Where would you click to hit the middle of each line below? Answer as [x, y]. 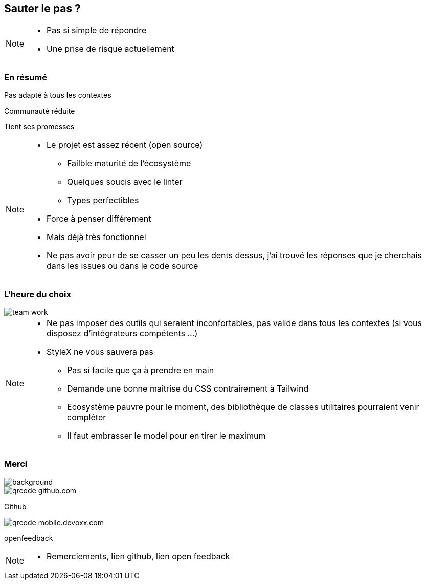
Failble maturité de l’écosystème [129, 164]
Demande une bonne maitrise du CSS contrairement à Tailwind [188, 388]
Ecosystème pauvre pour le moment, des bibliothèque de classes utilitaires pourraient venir [243, 407]
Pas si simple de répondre [97, 30]
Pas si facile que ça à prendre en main [141, 370]
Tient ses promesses [39, 127]
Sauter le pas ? [42, 8]
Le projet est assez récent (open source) [125, 145]
